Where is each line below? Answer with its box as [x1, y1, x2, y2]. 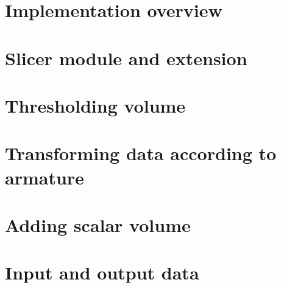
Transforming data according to [5, 141, 277, 166]
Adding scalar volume [5, 212, 191, 237]
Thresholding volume [5, 93, 186, 118]
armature [5, 164, 84, 189]
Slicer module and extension [5, 45, 247, 70]
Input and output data [5, 260, 199, 285]
